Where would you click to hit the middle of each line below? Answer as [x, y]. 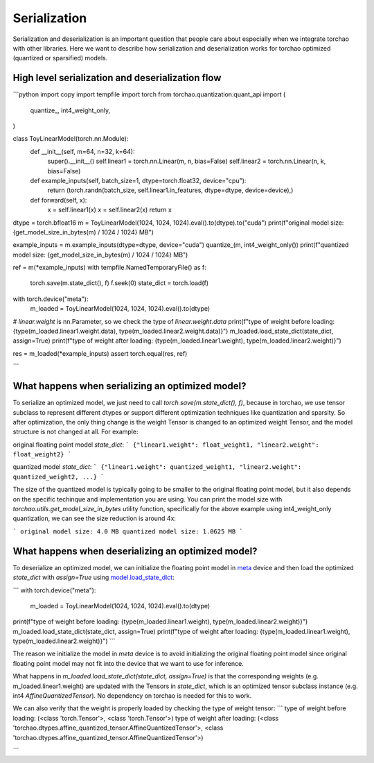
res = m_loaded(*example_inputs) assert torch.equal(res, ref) [100, 353]
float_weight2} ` [42, 455]
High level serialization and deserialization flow [117, 78]
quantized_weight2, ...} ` [59, 477]
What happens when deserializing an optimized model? [135, 551]
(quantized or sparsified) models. [60, 58]
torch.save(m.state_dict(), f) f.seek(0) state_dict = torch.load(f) [119, 283]
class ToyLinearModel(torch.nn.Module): [71, 139]
